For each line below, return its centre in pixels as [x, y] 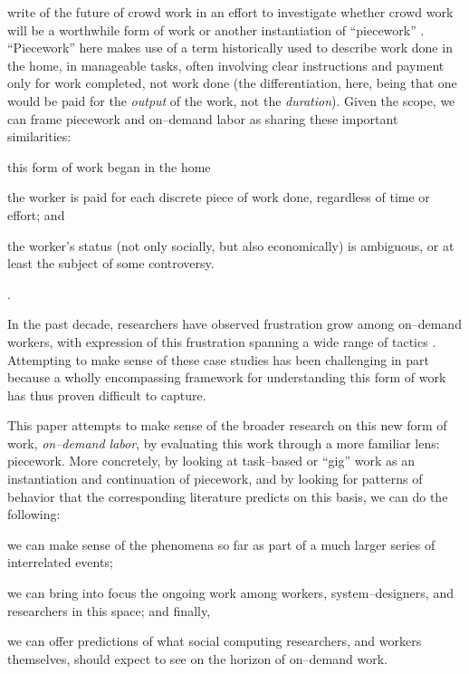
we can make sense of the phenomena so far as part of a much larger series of [221, 544]
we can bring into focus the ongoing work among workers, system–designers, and [230, 593]
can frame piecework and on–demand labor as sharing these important [203, 118]
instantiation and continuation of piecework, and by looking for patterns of [215, 479]
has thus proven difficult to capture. [107, 395]
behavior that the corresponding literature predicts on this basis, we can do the [228, 496]
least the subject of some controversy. [111, 263]
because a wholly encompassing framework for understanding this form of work [227, 377]
